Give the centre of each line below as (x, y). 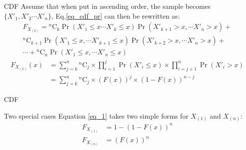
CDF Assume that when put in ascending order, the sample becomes (107, 6)
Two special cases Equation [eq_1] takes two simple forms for (96, 115)
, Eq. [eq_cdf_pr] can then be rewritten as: (116, 15)
